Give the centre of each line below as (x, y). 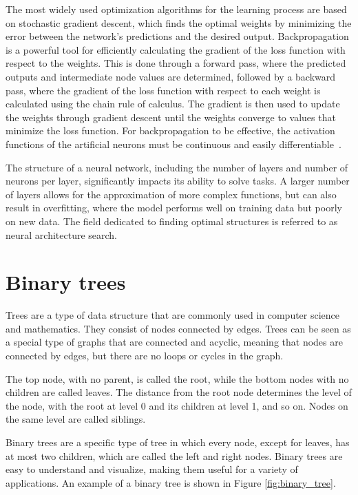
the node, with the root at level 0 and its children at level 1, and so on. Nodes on (177, 405)
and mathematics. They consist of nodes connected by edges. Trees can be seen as (178, 328)
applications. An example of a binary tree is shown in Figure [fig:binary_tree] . (171, 482)
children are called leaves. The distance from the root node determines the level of (179, 392)
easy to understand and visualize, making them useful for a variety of (152, 469)
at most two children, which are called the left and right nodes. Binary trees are (174, 455)
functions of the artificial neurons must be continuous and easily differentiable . (173, 144)
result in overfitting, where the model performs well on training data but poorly (174, 208)
